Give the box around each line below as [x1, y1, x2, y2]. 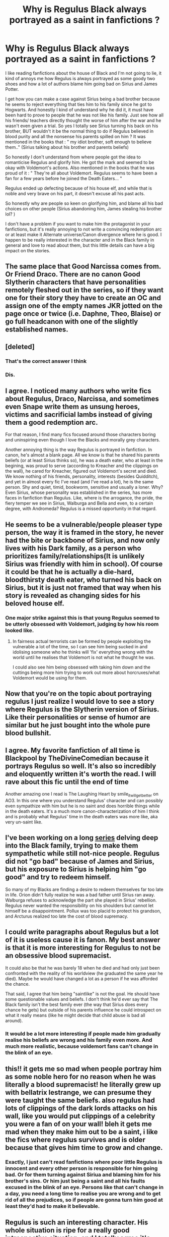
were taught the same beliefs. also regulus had [5, 1096, 155, 1104]
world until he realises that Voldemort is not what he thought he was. [12, 654, 155, 660]
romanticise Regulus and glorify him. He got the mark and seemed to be [5, 159, 154, 165]
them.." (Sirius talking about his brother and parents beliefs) [5, 144, 129, 150]
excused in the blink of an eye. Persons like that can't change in [5, 1184, 164, 1191]
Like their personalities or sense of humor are [5, 713, 151, 722]
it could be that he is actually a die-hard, [5, 568, 134, 576]
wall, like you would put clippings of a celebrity [5, 1112, 155, 1120]
